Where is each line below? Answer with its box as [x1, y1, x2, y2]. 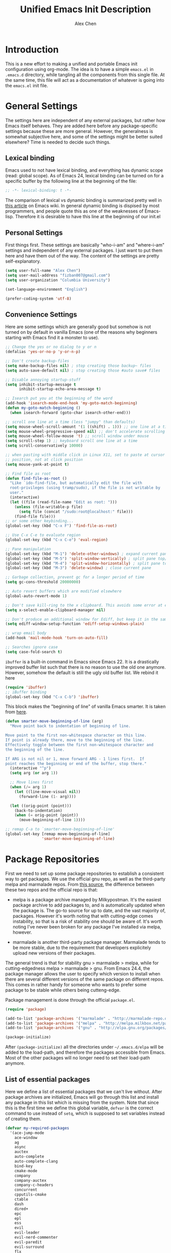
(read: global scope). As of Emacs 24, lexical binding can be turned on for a [5, 173, 164, 179]
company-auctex [14, 1178, 47, 1183]
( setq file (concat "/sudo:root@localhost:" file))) [18, 509, 133, 514]
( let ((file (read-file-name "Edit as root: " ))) [10, 499, 117, 504]
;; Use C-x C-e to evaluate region [5, 532, 81, 538]
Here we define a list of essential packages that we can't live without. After [5, 1088, 162, 1095]
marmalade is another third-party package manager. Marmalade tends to [12, 939, 166, 945]
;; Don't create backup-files [5, 359, 70, 364]
